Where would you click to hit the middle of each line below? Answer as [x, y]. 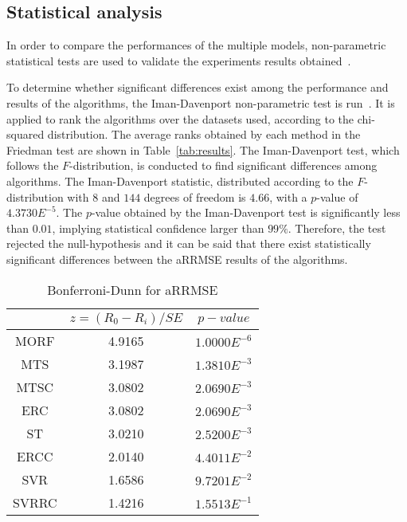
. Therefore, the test [337, 228]
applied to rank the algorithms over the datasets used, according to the [180, 118]
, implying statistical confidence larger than [158, 228]
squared [25, 134]
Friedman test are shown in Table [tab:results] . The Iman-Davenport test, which [203, 149]
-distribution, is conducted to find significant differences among [223, 165]
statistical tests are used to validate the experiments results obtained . [179, 60]
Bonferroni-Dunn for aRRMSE [133, 289]
